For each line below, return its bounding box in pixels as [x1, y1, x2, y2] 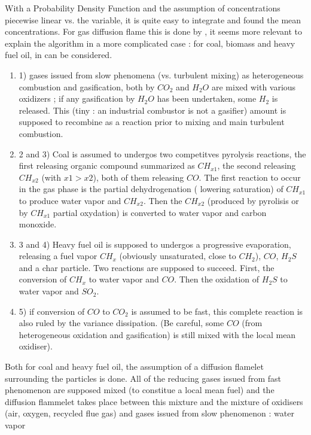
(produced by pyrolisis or [207, 194, 299, 206]
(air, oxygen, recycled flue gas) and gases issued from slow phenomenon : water [5, 407, 294, 419]
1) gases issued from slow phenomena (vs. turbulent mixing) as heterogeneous [19, 68, 304, 81]
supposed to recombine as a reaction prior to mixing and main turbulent [19, 115, 285, 128]
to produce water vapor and [19, 194, 121, 206]
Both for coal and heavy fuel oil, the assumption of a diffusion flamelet [5, 360, 264, 373]
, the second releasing [217, 159, 296, 172]
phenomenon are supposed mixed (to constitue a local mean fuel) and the [5, 384, 275, 396]
